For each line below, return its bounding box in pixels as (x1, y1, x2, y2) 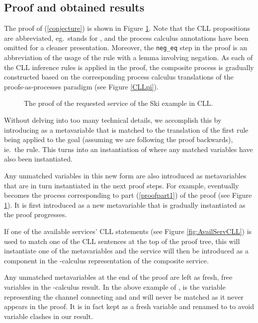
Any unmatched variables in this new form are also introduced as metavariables (4, 170, 247, 180)
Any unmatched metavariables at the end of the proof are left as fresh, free (4, 272, 233, 282)
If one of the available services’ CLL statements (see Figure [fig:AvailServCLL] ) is (4, 226, 252, 236)
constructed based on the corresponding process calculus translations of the (4, 72, 234, 82)
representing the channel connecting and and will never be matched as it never (4, 291, 244, 302)
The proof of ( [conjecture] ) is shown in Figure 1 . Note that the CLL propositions (4, 23, 250, 33)
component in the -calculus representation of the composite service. (4, 255, 209, 265)
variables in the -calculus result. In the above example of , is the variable (4, 281, 226, 292)
